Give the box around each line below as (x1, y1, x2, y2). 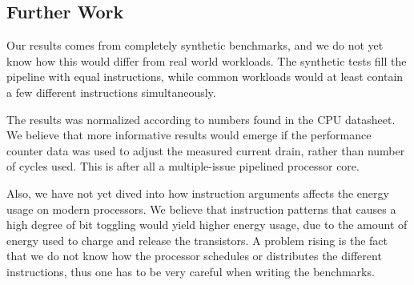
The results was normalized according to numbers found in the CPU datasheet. (6, 110, 396, 127)
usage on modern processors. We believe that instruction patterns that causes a (6, 200, 396, 217)
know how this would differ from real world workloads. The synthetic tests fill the (6, 52, 407, 69)
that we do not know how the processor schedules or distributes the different (6, 247, 382, 264)
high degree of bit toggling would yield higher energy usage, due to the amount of (6, 216, 408, 233)
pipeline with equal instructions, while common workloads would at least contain (6, 68, 404, 85)
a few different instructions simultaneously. (6, 83, 216, 100)
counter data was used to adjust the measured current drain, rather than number (6, 142, 405, 159)
